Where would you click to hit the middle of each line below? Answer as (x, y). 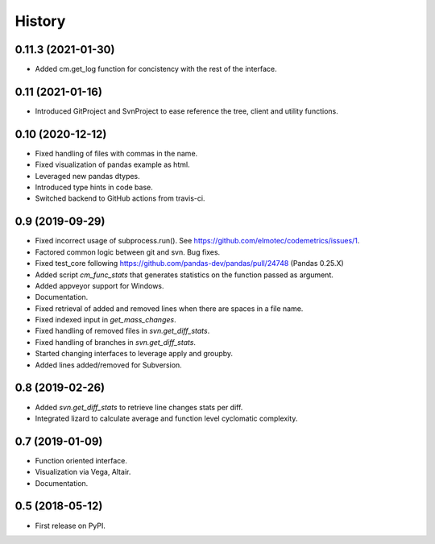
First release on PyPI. (70, 525)
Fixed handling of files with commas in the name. (116, 153)
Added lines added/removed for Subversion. (109, 365)
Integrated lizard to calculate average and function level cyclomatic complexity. (166, 418)
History (40, 21)
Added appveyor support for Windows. (99, 285)
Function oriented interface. (81, 460)
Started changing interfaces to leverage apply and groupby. (134, 354)
